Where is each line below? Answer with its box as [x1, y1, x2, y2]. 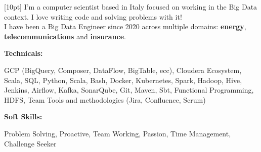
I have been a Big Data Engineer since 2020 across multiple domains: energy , [4, 21, 246, 32]
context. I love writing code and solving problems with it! [4, 11, 182, 22]
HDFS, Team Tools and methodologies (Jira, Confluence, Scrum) [4, 94, 206, 105]
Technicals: [4, 48, 43, 58]
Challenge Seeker [4, 138, 57, 148]
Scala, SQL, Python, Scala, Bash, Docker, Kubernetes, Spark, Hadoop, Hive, [4, 74, 242, 85]
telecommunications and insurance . [4, 31, 126, 41]
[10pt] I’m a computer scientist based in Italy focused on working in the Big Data [4, 2, 257, 12]
